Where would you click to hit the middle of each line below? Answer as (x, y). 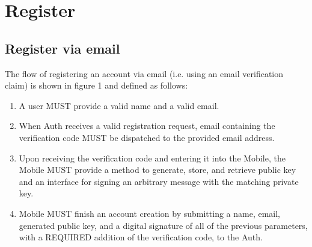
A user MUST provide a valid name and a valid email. (119, 105)
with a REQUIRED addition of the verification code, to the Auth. (141, 237)
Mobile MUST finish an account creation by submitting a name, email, (150, 213)
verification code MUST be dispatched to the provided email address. (147, 137)
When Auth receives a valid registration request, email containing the (147, 126)
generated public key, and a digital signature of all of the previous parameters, (163, 225)
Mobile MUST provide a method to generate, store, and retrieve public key (158, 170)
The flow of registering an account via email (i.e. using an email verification (144, 73)
